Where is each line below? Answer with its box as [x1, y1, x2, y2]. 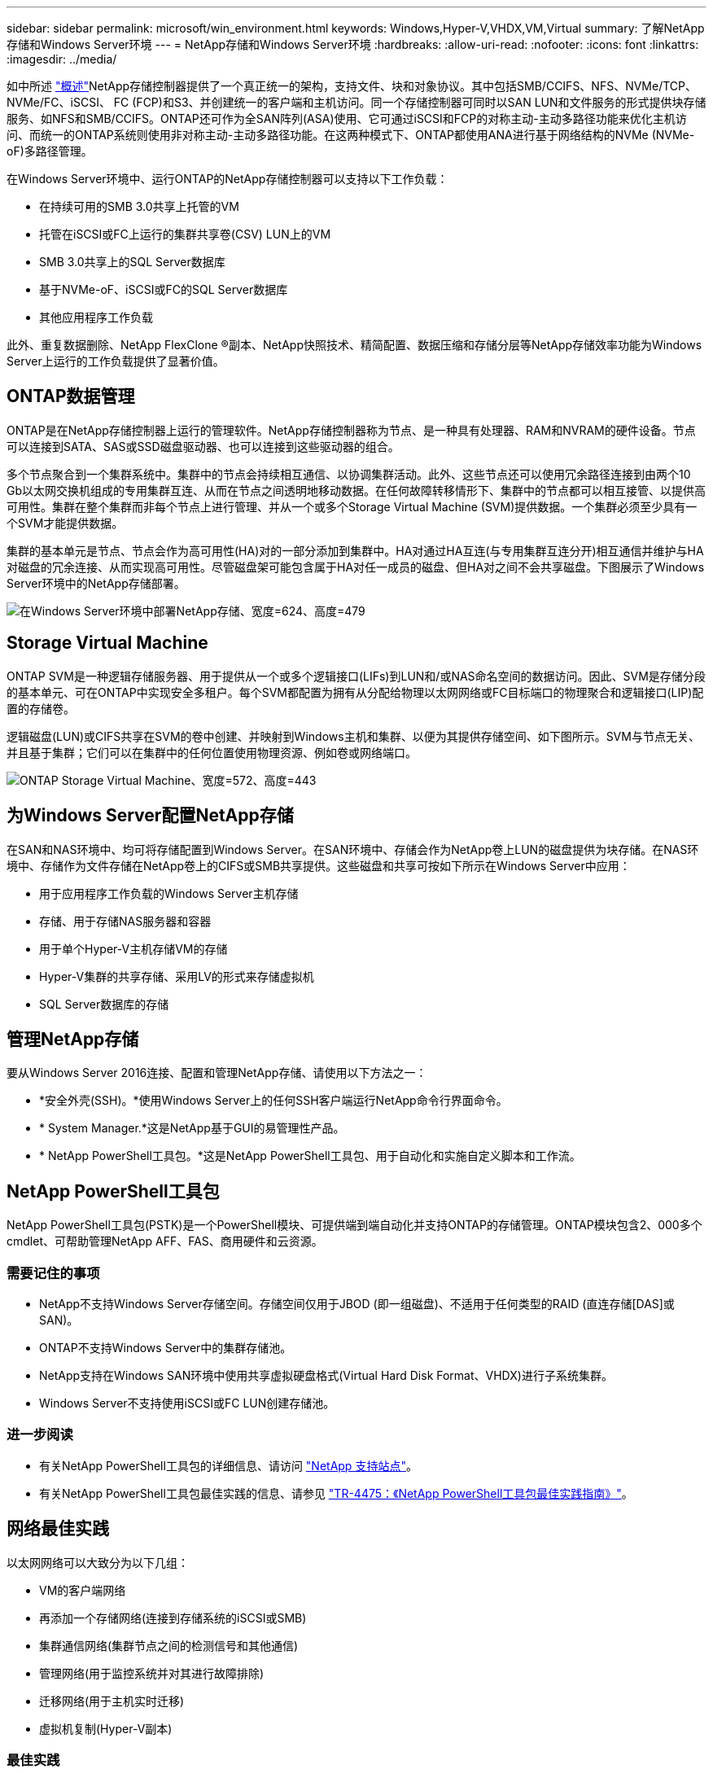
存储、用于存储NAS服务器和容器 [39, 913, 212, 928]
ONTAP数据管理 [7, 386, 135, 407]
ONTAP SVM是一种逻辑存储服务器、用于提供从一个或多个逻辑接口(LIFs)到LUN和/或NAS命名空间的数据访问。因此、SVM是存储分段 [7, 668, 706, 683]
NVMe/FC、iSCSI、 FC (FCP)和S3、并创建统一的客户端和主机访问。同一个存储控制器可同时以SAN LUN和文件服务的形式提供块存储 [7, 95, 706, 109]
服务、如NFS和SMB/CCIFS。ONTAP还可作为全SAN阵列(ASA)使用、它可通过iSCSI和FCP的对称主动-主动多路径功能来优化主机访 [7, 112, 687, 125]
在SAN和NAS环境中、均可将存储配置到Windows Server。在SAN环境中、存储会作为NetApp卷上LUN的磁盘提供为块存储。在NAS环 [7, 842, 699, 856]
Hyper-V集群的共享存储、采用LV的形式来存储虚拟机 [39, 969, 314, 983]
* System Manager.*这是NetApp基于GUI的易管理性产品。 [39, 1121, 345, 1136]
